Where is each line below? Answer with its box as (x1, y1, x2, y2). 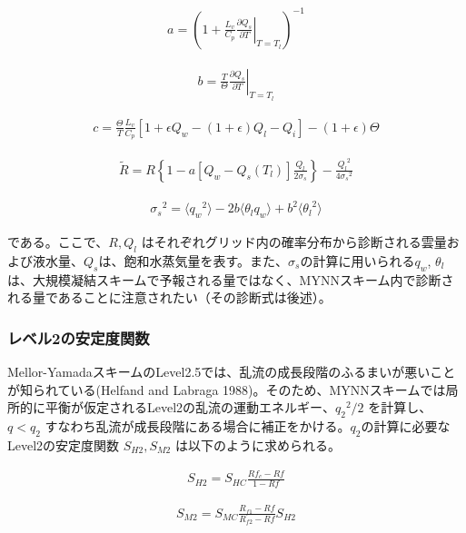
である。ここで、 (7, 232, 109, 252)
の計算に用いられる (300, 252, 415, 271)
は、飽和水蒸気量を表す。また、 (98, 252, 289, 271)
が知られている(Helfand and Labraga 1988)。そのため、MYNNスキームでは (7, 380, 446, 399)
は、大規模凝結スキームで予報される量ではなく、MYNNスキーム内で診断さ (7, 270, 454, 289)
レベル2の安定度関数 (7, 326, 150, 349)
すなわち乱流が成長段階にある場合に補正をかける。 (45, 417, 351, 436)
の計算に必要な (361, 417, 451, 436)
